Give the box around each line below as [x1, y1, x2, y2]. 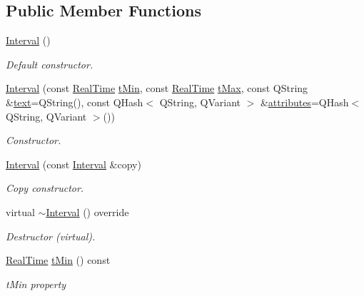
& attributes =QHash [260, 94, 349, 109]
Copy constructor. [6, 180, 84, 195]
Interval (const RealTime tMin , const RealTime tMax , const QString [6, 81, 308, 96]
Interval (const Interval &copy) [6, 156, 141, 171]
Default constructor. [6, 56, 93, 71]
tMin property [6, 276, 66, 291]
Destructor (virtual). [6, 228, 96, 243]
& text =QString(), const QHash [6, 94, 143, 109]
